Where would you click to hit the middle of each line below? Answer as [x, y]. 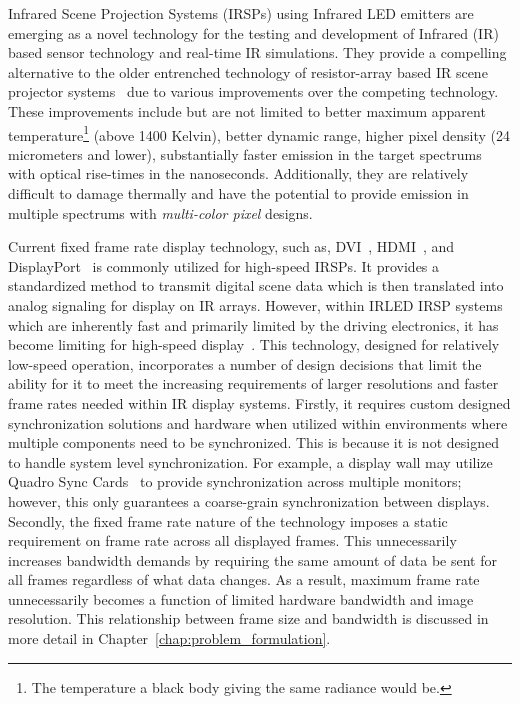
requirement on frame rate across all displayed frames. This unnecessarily [232, 540]
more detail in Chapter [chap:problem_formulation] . [169, 638]
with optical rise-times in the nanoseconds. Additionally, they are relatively [238, 173]
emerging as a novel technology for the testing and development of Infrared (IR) [253, 32]
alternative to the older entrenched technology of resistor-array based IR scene [248, 71]
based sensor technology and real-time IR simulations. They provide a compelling [257, 52]
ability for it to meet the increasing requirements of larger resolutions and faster [253, 383]
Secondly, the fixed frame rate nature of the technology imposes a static [228, 520]
